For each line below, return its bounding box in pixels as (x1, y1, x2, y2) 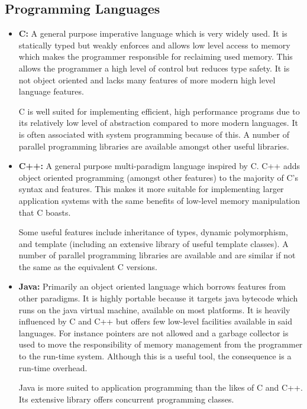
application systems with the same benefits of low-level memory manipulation (18, 194, 300, 206)
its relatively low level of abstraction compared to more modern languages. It (18, 116, 298, 129)
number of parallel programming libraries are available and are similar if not (18, 249, 296, 261)
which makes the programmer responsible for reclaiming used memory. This (18, 50, 293, 63)
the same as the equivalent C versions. (18, 260, 157, 272)
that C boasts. (18, 206, 71, 218)
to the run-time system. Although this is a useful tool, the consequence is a (18, 350, 292, 362)
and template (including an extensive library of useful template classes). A (18, 237, 289, 249)
